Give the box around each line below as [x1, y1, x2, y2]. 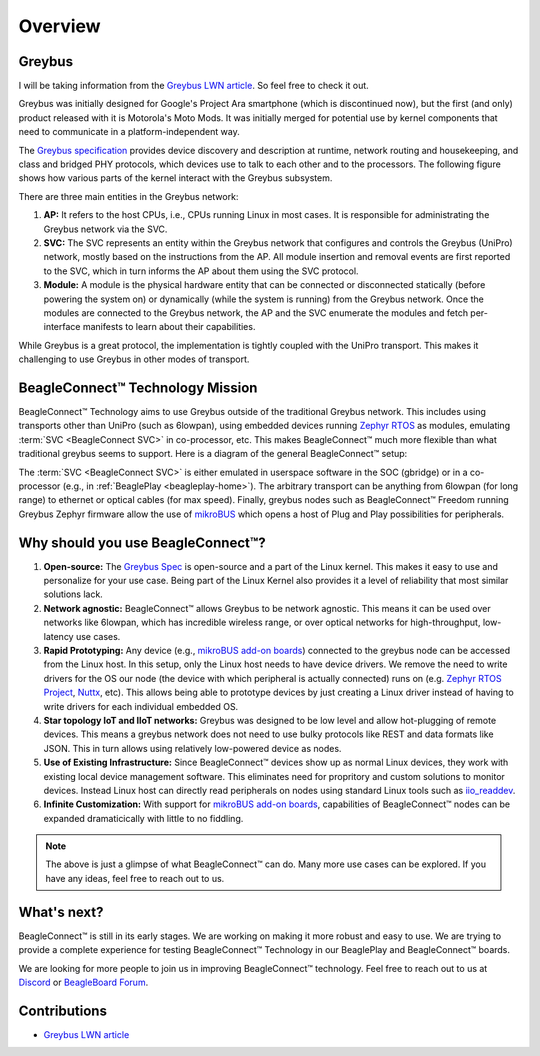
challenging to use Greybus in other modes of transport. [18, 353, 250, 365]
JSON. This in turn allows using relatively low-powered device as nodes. [43, 742, 342, 754]
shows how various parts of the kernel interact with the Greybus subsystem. [18, 172, 333, 184]
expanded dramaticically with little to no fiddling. [43, 812, 244, 824]
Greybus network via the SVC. [43, 223, 168, 235]
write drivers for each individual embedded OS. [43, 700, 239, 712]
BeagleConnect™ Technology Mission [18, 379, 258, 396]
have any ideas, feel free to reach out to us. [45, 872, 225, 884]
